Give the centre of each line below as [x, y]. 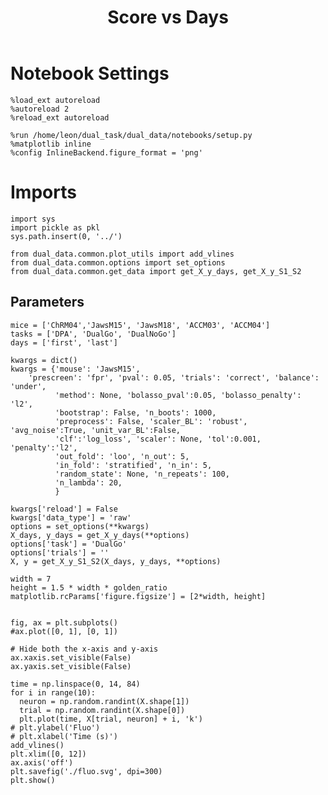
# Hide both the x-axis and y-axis [84, 649]
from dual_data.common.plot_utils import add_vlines [122, 254]
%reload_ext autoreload [60, 117]
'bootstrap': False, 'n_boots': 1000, [135, 412]
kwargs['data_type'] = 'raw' [71, 517]
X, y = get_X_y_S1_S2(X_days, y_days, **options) [116, 561]
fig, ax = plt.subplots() [64, 622]
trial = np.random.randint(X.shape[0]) [102, 710]
